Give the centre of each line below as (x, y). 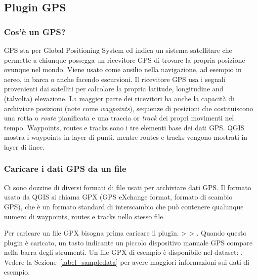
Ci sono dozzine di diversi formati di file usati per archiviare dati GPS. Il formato (128, 187)
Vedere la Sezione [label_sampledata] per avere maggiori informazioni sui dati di (127, 261)
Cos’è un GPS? (35, 31)
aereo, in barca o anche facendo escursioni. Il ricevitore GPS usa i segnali (115, 79)
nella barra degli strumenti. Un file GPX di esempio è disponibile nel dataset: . (123, 252)
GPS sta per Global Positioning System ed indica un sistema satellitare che (118, 50)
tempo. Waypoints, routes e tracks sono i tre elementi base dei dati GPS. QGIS (124, 127)
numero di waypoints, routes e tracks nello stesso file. (85, 216)
